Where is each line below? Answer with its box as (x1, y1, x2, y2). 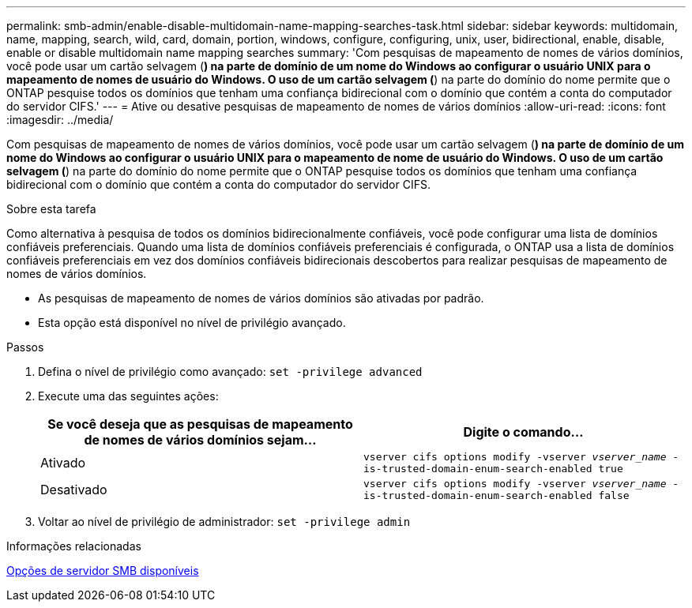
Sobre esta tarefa (6, 202, 96, 216)
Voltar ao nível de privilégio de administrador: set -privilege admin (38, 515, 411, 528)
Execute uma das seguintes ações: (38, 389, 219, 403)
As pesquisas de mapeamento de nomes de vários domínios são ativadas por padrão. (38, 291, 484, 305)
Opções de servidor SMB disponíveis (6, 564, 199, 577)
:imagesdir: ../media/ (6, 113, 114, 126)
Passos (6, 340, 44, 354)
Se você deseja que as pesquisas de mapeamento (47, 416, 353, 432)
